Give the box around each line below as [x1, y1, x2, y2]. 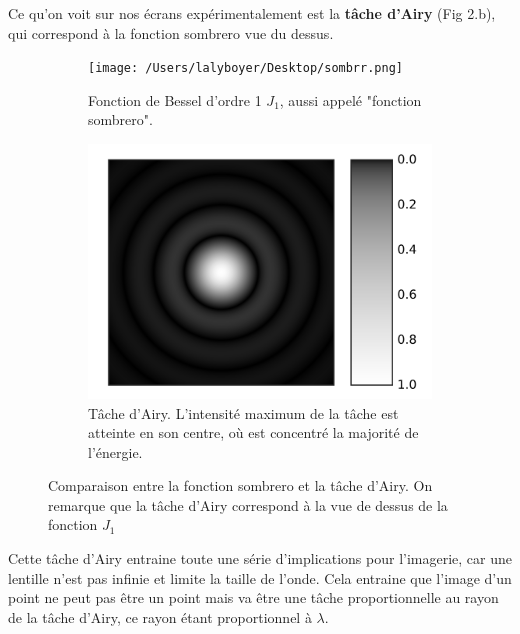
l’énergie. [88, 441, 143, 462]
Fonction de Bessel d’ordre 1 [88, 89, 262, 110]
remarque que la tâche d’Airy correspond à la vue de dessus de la [48, 494, 448, 515]
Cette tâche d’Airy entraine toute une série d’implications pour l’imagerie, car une [8, 548, 512, 569]
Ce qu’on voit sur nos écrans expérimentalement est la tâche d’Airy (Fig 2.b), [8, 3, 496, 23]
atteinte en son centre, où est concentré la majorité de [88, 422, 419, 443]
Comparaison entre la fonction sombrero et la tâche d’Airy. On [48, 475, 433, 496]
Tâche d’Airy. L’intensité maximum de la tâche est [88, 402, 399, 423]
